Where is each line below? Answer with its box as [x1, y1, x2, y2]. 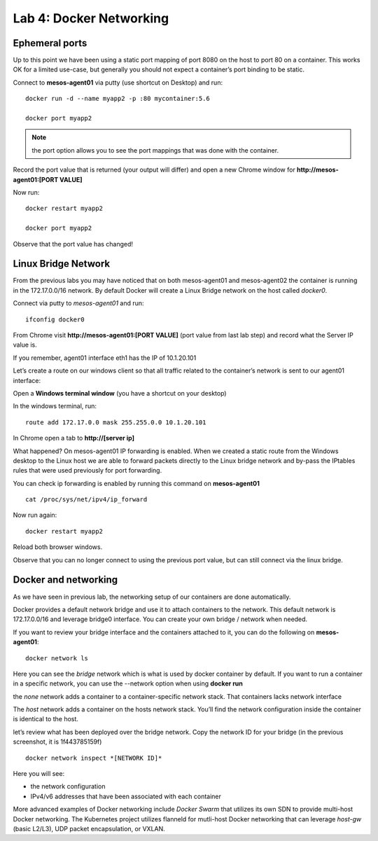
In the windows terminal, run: [13, 402, 97, 410]
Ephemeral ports [13, 37, 87, 49]
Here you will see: [13, 770, 65, 778]
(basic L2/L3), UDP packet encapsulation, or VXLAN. [13, 824, 166, 833]
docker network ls [25, 654, 89, 662]
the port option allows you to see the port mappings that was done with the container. [31, 146, 279, 154]
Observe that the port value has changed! [13, 239, 133, 248]
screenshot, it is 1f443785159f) [13, 737, 102, 746]
